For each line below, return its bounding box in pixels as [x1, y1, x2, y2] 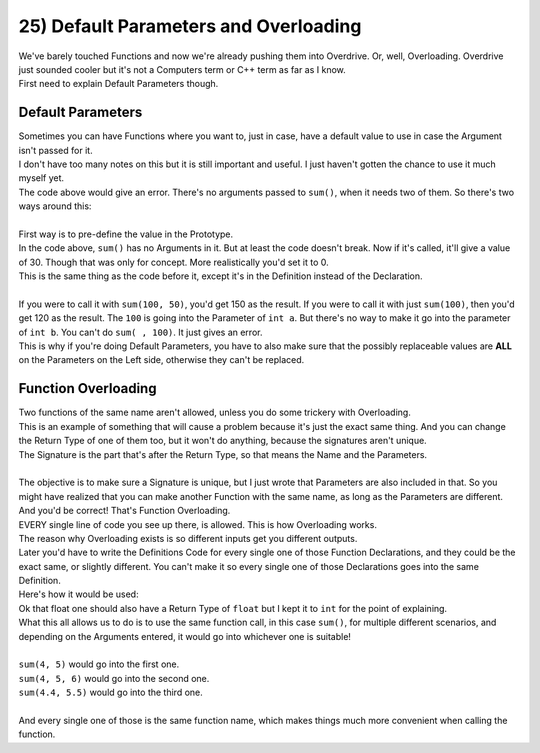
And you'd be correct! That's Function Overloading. [18, 505, 231, 517]
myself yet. [18, 172, 65, 184]
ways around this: [18, 200, 92, 212]
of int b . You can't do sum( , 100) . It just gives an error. [18, 326, 263, 338]
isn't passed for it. [18, 144, 94, 156]
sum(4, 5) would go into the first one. [18, 658, 180, 670]
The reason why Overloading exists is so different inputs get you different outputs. [18, 532, 358, 544]
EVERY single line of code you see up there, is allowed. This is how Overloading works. [18, 518, 377, 530]
